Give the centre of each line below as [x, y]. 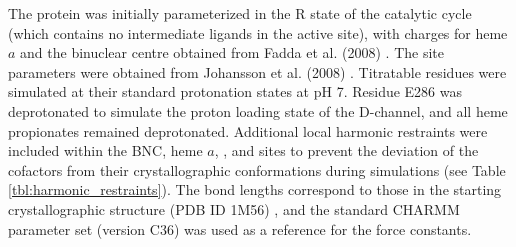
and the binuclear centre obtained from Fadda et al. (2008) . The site [232, 52]
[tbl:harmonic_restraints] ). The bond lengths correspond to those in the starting [255, 189]
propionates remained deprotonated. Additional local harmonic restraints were [248, 130]
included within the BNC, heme [105, 150]
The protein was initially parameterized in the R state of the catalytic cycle [240, 13]
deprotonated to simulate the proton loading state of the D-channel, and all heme [258, 110]
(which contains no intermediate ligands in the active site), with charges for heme [258, 32]
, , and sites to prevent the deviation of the [346, 150]
